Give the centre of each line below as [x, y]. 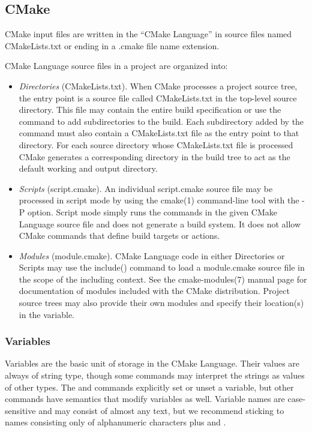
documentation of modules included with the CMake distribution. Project [154, 291]
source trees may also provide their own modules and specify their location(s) [161, 303]
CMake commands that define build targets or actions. [119, 235]
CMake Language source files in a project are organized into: [116, 66]
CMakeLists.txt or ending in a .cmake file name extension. [112, 45]
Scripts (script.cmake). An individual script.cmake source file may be [146, 188]
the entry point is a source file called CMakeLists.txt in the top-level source [158, 97]
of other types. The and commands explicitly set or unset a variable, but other [149, 387]
